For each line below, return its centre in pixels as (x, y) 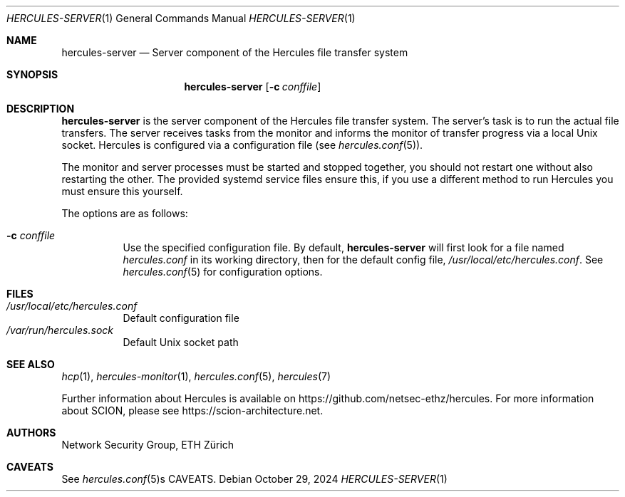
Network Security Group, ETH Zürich (148, 445)
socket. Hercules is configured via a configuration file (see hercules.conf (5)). (242, 145)
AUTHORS (31, 433)
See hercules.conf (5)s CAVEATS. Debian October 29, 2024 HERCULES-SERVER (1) (254, 479)
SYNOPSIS (32, 74)
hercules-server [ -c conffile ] (253, 87)
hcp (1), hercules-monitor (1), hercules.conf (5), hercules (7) (196, 376)
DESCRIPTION (41, 109)
